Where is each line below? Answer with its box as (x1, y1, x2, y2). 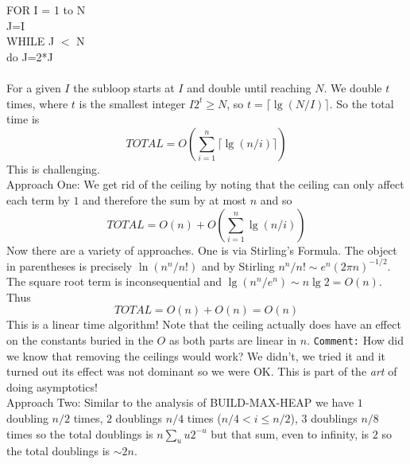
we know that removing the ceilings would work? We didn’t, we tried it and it (6, 347, 385, 364)
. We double (323, 79, 382, 96)
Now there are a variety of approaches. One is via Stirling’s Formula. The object (6, 241, 397, 258)
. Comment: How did (307, 332, 404, 348)
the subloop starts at (73, 79, 175, 96)
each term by (6, 191, 70, 208)
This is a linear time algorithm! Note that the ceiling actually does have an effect (6, 316, 401, 333)
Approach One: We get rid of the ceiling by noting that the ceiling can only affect (6, 176, 404, 193)
